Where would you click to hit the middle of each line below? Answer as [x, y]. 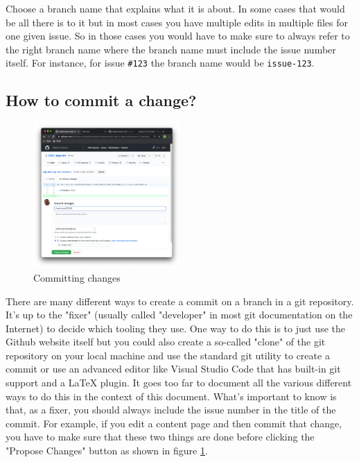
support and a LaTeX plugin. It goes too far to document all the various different [179, 383]
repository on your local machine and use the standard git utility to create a [168, 355]
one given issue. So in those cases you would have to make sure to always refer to [178, 36]
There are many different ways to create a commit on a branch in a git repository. [180, 301]
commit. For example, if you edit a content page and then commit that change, [174, 423]
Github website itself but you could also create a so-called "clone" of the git [166, 342]
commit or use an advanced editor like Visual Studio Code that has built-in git [173, 369]
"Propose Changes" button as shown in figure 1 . [107, 451]
